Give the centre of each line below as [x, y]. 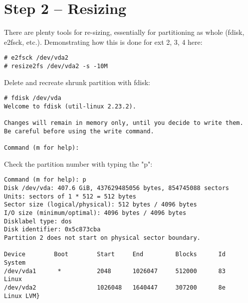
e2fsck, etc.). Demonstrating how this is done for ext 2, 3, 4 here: [103, 42]
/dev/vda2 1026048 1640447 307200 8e [115, 287]
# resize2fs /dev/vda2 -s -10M [56, 66]
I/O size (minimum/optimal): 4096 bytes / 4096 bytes [95, 213]
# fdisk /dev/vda [33, 98]
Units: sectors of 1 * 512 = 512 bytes [70, 196]
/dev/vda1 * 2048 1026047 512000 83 [115, 271]
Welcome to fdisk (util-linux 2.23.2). [70, 106]
